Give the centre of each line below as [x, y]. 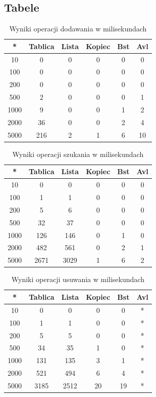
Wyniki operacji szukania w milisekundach [78, 154]
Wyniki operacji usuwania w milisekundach [78, 279]
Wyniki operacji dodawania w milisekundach [78, 29]
